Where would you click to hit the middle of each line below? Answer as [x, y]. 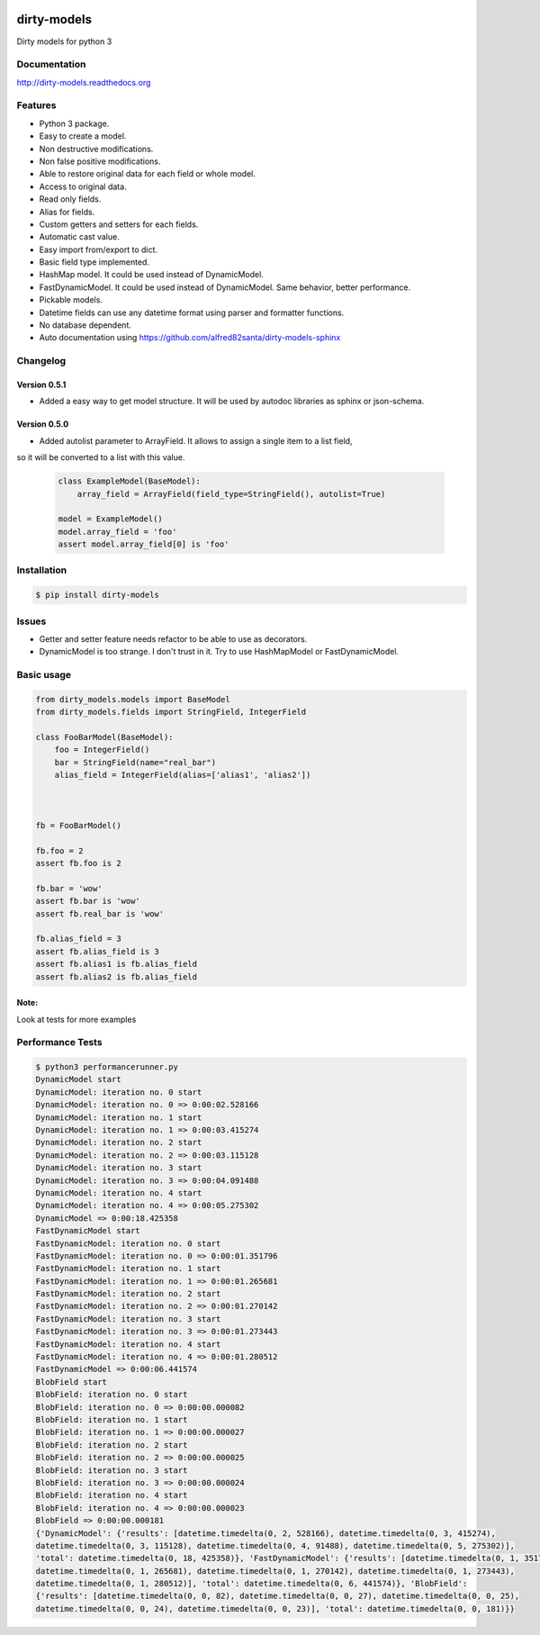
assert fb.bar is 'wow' [88, 901]
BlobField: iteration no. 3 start [112, 1470]
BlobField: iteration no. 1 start [112, 1419]
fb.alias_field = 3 [78, 939]
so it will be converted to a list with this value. [101, 457]
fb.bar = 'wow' [69, 888]
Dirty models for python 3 [64, 41]
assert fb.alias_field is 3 [97, 951]
